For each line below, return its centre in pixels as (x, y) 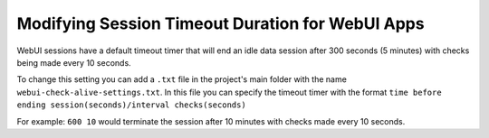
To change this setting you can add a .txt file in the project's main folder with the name (182, 79)
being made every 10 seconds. (74, 62)
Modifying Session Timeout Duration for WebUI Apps (221, 23)
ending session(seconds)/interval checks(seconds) (131, 105)
